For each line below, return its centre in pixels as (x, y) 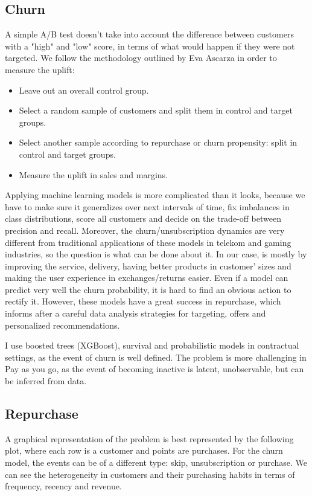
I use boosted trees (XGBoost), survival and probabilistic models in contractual (152, 345)
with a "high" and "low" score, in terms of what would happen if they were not (150, 46)
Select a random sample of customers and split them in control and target (156, 110)
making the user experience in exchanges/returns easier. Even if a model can (147, 278)
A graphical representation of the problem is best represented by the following (149, 438)
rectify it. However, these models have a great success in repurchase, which (143, 301)
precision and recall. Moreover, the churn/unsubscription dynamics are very (145, 230)
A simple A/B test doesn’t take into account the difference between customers (149, 34)
